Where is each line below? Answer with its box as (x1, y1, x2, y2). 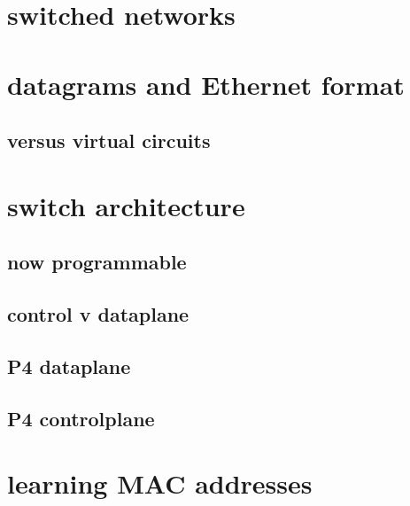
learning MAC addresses (7, 465, 313, 502)
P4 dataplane (7, 352, 131, 379)
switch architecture (7, 187, 245, 223)
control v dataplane (7, 300, 190, 328)
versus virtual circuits (7, 127, 211, 154)
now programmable (7, 248, 187, 276)
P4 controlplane (7, 404, 155, 432)
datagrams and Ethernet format (7, 66, 405, 102)
